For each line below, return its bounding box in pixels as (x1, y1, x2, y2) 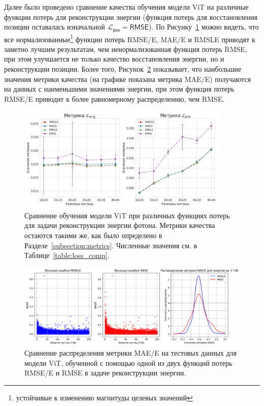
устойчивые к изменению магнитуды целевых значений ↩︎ (16, 392, 193, 402)
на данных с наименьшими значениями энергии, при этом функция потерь (4, 83, 235, 94)
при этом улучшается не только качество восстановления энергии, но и (4, 53, 224, 64)
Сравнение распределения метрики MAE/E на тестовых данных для (24, 347, 237, 358)
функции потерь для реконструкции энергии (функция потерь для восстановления (4, 11, 257, 22)
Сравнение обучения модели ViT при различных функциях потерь (24, 210, 230, 220)
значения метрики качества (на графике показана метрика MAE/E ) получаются (4, 73, 251, 84)
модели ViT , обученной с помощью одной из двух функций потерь (24, 357, 233, 368)
